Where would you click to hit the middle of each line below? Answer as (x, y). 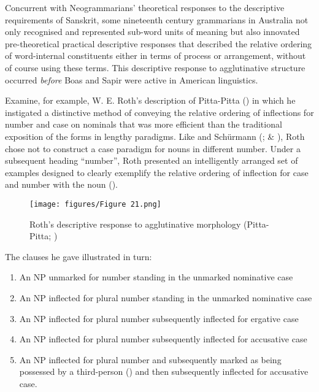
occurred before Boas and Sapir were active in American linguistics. (132, 79)
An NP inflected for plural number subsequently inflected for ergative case (159, 318)
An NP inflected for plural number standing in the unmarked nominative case (166, 297)
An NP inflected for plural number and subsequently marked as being (150, 359)
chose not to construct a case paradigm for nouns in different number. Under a (153, 148)
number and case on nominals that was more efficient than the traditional (144, 124)
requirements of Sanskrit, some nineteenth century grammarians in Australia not (157, 19)
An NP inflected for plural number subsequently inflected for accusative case (163, 339)
